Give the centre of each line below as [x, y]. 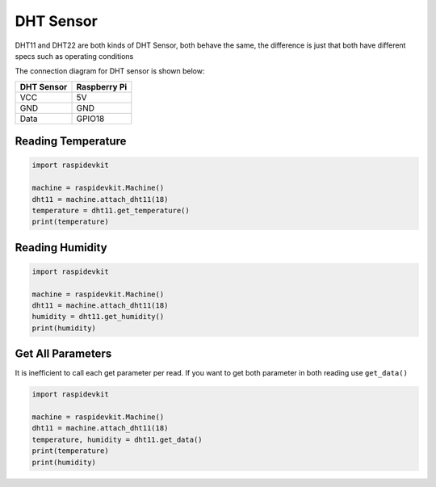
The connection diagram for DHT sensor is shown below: [110, 71]
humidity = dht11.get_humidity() [98, 317]
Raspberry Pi [102, 86]
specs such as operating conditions [74, 56]
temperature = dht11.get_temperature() [111, 210]
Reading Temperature [71, 141]
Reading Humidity [61, 248]
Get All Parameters [63, 354]
